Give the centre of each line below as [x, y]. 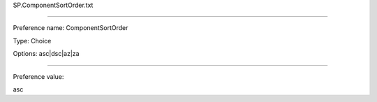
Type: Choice [32, 41]
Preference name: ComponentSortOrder [71, 28]
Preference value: [38, 76]
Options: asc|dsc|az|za [46, 54]
